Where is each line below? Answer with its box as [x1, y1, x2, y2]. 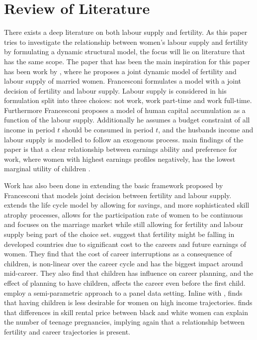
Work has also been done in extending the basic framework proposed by [4, 180, 223, 191]
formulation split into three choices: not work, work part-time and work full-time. [4, 95, 252, 106]
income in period [4, 124, 55, 135]
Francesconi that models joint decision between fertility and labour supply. [4, 190, 232, 200]
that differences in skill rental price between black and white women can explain [4, 307, 249, 317]
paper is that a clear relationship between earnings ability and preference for [4, 144, 237, 154]
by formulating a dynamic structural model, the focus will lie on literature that [4, 46, 245, 57]
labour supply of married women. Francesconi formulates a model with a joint [4, 76, 242, 86]
